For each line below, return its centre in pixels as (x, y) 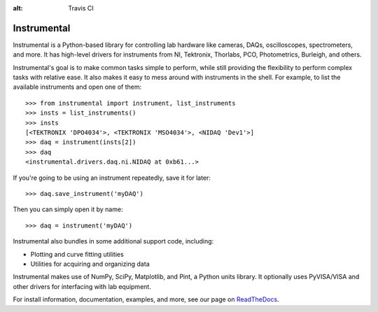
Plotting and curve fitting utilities (77, 254)
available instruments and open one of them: (77, 87)
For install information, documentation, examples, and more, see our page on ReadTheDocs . (146, 299)
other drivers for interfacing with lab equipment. (82, 286)
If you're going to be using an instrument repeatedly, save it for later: (112, 178)
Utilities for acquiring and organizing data (90, 264)
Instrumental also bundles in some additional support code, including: (113, 241)
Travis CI (81, 8)
